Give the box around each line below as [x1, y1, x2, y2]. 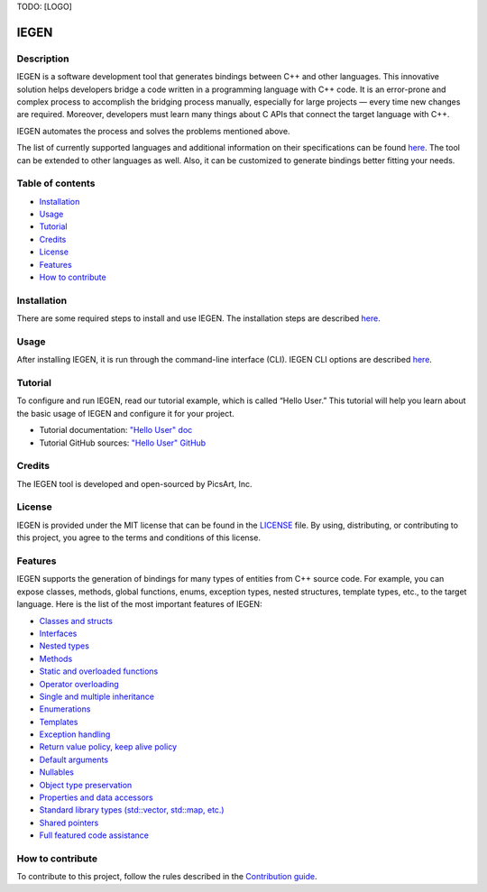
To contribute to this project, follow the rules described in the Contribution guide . [16, 871, 317, 882]
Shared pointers [39, 817, 99, 828]
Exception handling [39, 729, 111, 740]
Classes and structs [39, 615, 113, 626]
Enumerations [39, 703, 91, 714]
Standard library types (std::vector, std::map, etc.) [39, 805, 225, 815]
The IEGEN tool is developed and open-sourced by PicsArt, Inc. [16, 478, 253, 489]
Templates [39, 716, 78, 727]
